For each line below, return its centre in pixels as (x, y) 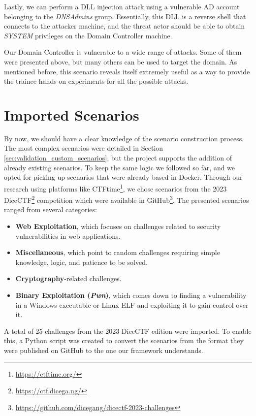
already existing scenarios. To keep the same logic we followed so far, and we (120, 167)
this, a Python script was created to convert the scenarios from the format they (124, 340)
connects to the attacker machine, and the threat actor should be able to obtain (125, 26)
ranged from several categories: (50, 209)
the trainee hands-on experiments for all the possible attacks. (96, 81)
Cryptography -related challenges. (68, 278)
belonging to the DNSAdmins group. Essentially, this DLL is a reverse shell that (125, 16)
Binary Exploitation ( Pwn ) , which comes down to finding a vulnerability (131, 295)
